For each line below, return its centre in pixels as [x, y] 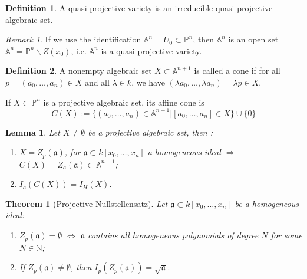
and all [97, 82]
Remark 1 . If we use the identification [73, 39]
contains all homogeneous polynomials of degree [173, 235]
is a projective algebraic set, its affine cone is [124, 102]
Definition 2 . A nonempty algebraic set [79, 70]
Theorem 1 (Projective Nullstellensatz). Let [87, 203]
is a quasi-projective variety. [151, 50]
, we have [148, 82]
